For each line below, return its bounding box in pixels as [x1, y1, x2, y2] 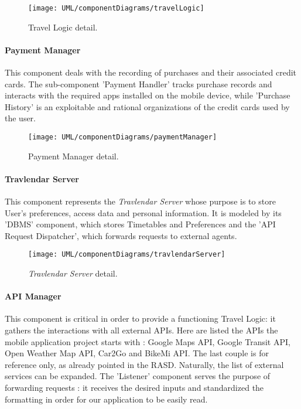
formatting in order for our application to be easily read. [5, 393, 208, 405]
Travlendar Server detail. [28, 267, 118, 280]
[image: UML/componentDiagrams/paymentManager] [28, 133, 217, 142]
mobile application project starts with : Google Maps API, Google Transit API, [5, 335, 290, 347]
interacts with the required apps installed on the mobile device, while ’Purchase [5, 89, 290, 101]
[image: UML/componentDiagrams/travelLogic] [28, 4, 204, 12]
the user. [5, 112, 36, 124]
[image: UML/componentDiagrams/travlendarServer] [28, 250, 225, 259]
